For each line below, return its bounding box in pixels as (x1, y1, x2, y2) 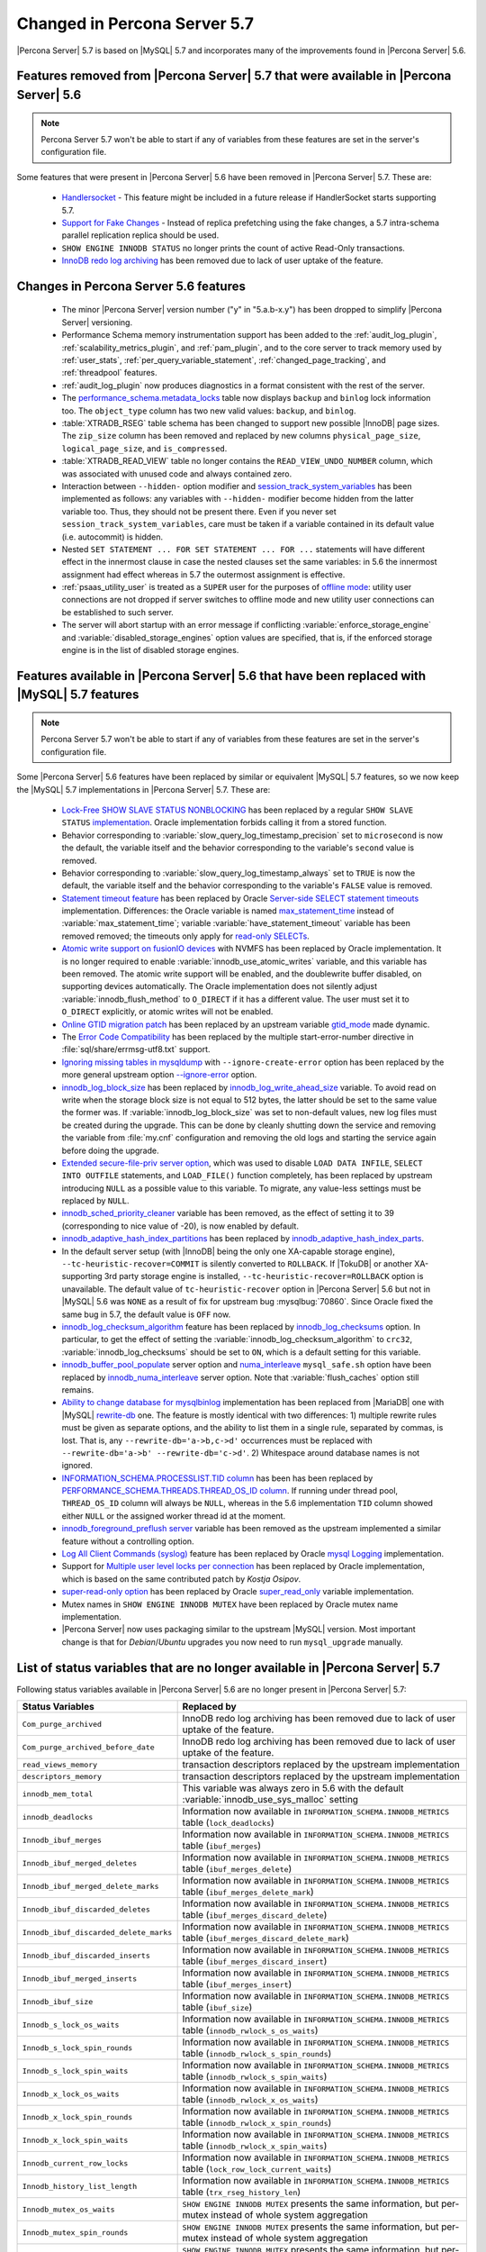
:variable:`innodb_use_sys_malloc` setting (182, 1793, 359, 1806)
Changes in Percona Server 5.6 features (16, 278, 247, 294)
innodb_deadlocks (22, 1812, 94, 1821)
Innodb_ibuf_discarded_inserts (22, 1950, 150, 1960)
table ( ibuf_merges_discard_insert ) (182, 1955, 328, 1967)
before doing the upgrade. (61, 1145, 159, 1156)
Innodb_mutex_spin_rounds (22, 2228, 129, 2238)
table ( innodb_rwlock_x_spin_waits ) (182, 2139, 328, 2152)
